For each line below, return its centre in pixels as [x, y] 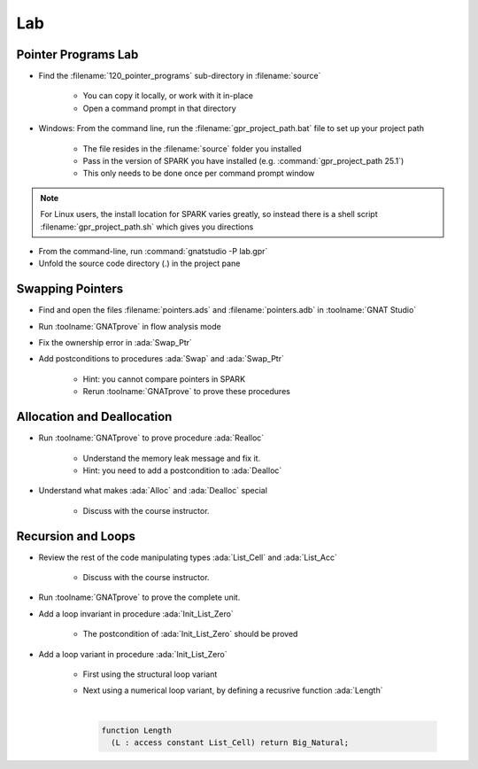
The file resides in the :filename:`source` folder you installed [192, 148]
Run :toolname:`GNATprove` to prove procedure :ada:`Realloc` [151, 438]
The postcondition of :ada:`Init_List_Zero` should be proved [190, 634]
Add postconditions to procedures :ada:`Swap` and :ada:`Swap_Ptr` [162, 359]
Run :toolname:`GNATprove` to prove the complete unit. [139, 597]
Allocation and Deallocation [94, 417]
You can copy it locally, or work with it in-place [168, 96]
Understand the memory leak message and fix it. [172, 458]
